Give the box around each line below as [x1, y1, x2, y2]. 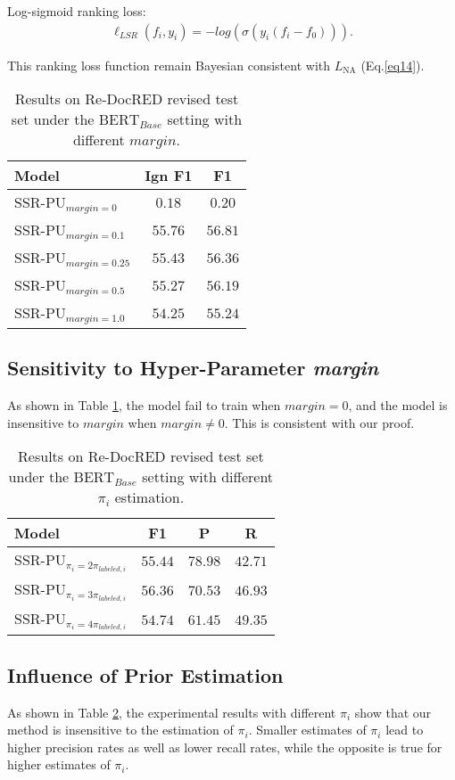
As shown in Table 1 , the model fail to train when [7, 396, 281, 415]
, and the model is [348, 396, 448, 415]
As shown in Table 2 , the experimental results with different [7, 702, 336, 721]
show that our [354, 702, 432, 721]
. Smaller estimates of [248, 720, 367, 739]
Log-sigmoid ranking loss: [7, 2, 146, 20]
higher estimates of [7, 755, 111, 774]
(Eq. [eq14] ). [360, 55, 425, 74]
